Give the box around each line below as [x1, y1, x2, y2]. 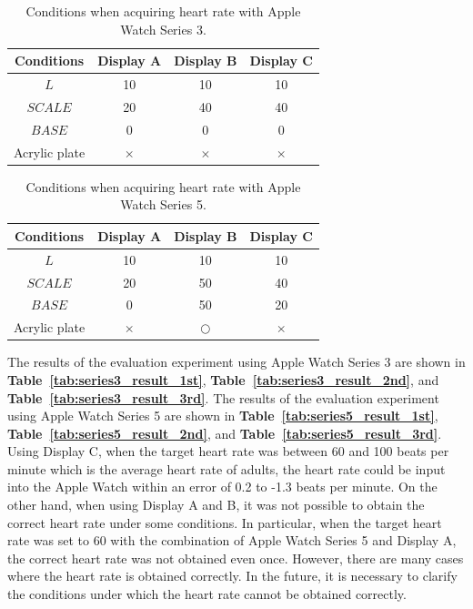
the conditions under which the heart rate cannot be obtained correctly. [7, 584, 407, 604]
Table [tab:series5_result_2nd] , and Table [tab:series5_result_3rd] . [7, 423, 442, 442]
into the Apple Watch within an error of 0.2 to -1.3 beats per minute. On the [7, 477, 438, 496]
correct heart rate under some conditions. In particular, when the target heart [7, 513, 442, 532]
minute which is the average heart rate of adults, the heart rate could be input [7, 459, 446, 478]
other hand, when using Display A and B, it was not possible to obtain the [7, 495, 425, 514]
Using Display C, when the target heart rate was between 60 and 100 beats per [7, 442, 449, 461]
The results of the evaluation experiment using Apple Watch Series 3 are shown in [7, 352, 466, 371]
